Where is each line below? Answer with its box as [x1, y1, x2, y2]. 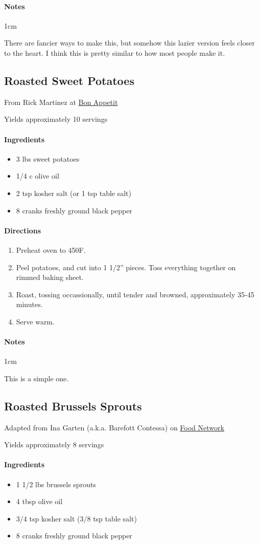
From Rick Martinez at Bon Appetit [4, 96, 118, 107]
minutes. [16, 299, 43, 310]
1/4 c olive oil [16, 170, 59, 181]
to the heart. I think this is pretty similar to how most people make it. [4, 47, 225, 58]
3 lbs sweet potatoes [16, 153, 80, 164]
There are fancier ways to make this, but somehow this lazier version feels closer [4, 37, 255, 48]
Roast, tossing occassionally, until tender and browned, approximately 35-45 [16, 289, 254, 299]
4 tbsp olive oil [16, 496, 63, 507]
